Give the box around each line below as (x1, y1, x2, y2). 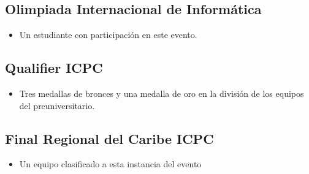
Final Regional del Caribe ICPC (5, 129, 214, 148)
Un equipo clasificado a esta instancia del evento (19, 157, 202, 170)
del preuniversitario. (19, 99, 95, 112)
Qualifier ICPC (5, 58, 103, 77)
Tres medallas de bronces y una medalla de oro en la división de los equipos (19, 87, 304, 99)
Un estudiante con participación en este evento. (19, 28, 197, 41)
